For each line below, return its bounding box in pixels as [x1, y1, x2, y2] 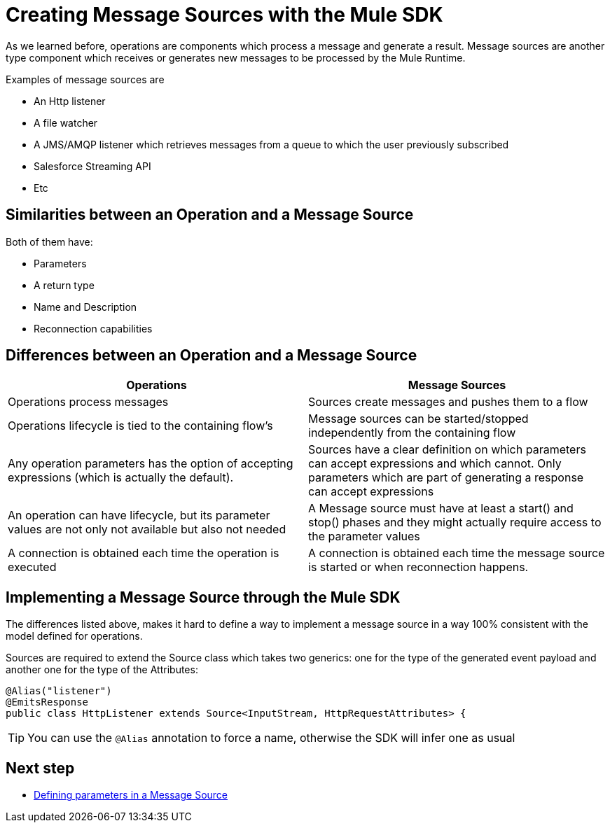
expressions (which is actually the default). [8, 470, 234, 485]
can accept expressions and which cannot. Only [308, 456, 562, 471]
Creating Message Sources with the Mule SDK [6, 3, 443, 27]
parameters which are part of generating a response [308, 470, 584, 485]
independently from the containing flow [308, 426, 516, 440]
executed [8, 560, 57, 575]
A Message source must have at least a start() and [308, 501, 574, 516]
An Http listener [34, 94, 106, 107]
